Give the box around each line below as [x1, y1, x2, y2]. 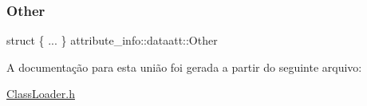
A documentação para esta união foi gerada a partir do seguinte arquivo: [6, 58, 362, 75]
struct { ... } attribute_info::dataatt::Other [6, 32, 218, 49]
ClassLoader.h [6, 85, 75, 102]
